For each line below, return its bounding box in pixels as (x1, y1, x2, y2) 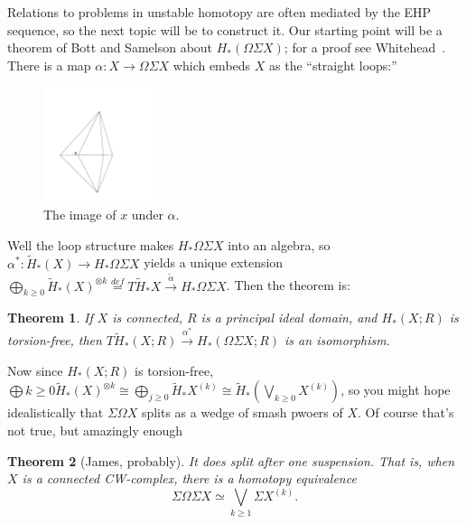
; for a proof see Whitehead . (284, 38, 446, 57)
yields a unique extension (144, 253, 284, 272)
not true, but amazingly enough (7, 421, 183, 440)
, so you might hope (340, 380, 451, 399)
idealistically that (7, 403, 104, 422)
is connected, (112, 308, 182, 327)
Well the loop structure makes (7, 235, 174, 254)
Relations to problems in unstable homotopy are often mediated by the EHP (7, 3, 432, 21)
